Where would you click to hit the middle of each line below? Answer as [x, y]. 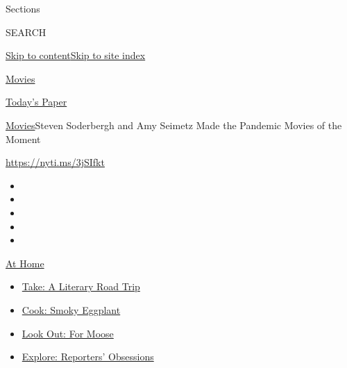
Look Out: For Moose [68, 333]
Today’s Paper [36, 102]
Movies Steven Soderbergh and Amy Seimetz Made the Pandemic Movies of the [174, 125]
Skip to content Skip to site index [76, 55]
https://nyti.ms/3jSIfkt [55, 162]
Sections [23, 8]
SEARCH [26, 32]
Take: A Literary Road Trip [81, 286]
